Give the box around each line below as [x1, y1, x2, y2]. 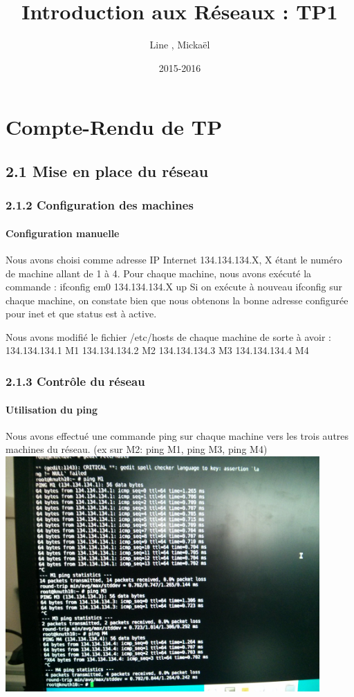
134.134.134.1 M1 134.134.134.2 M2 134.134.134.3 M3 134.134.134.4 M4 [6, 343, 309, 357]
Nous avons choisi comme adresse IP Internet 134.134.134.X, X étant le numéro [6, 252, 342, 266]
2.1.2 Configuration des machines [6, 196, 194, 214]
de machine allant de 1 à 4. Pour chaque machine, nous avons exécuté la [6, 266, 312, 280]
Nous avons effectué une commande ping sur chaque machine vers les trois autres [6, 428, 349, 443]
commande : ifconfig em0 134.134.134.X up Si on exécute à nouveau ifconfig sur [6, 279, 343, 294]
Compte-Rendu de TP [6, 113, 223, 141]
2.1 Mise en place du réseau [6, 160, 209, 181]
